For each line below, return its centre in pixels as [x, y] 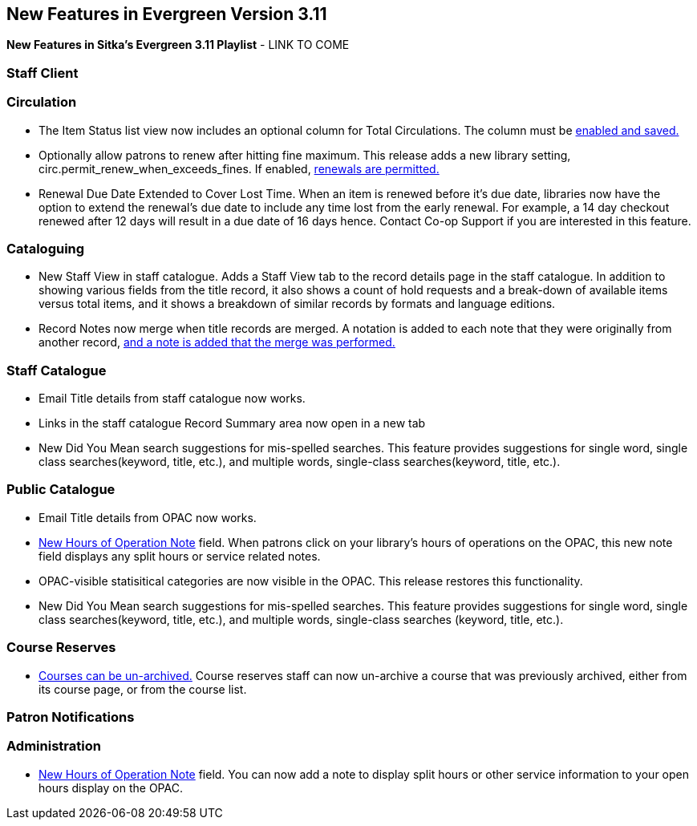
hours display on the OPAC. [111, 788]
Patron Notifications [71, 717]
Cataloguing [46, 248]
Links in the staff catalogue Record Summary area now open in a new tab [232, 423]
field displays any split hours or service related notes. [180, 556]
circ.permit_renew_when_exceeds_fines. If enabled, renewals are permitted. [239, 168]
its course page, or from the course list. [143, 689]
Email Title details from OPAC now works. [148, 517]
